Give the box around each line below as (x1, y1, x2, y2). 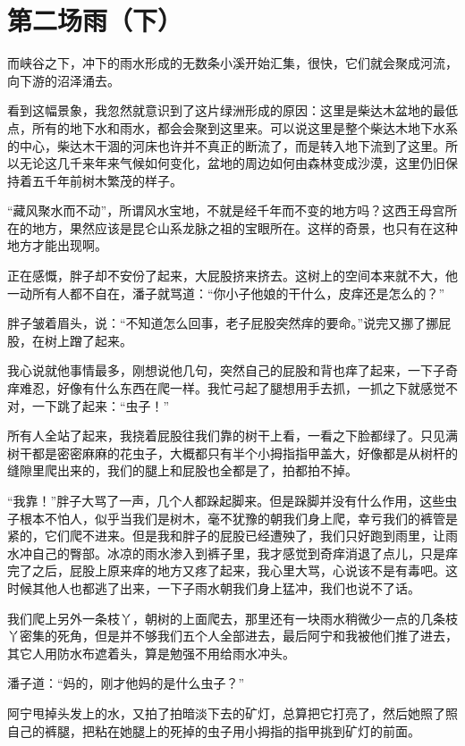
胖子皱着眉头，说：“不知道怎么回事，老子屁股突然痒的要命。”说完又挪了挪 (7, 314, 439, 332)
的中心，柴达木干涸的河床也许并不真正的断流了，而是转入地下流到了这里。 (7, 136, 445, 155)
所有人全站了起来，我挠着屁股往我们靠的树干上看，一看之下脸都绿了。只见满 (7, 426, 458, 445)
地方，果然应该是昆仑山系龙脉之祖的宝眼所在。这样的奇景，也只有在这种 (31, 218, 458, 237)
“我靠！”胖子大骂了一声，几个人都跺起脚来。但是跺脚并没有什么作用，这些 (7, 491, 445, 509)
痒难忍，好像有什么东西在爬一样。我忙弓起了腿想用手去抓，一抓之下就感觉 (7, 379, 445, 398)
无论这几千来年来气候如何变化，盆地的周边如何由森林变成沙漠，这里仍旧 (19, 154, 445, 172)
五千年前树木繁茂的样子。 (31, 171, 182, 189)
